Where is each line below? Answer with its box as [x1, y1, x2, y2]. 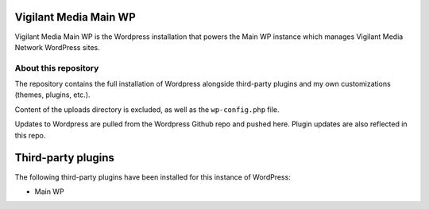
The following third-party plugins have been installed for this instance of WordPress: [14, 172, 292, 182]
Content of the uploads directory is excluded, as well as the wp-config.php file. [14, 104, 280, 114]
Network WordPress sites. [14, 42, 100, 52]
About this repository [14, 62, 99, 73]
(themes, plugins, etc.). [14, 90, 91, 99]
